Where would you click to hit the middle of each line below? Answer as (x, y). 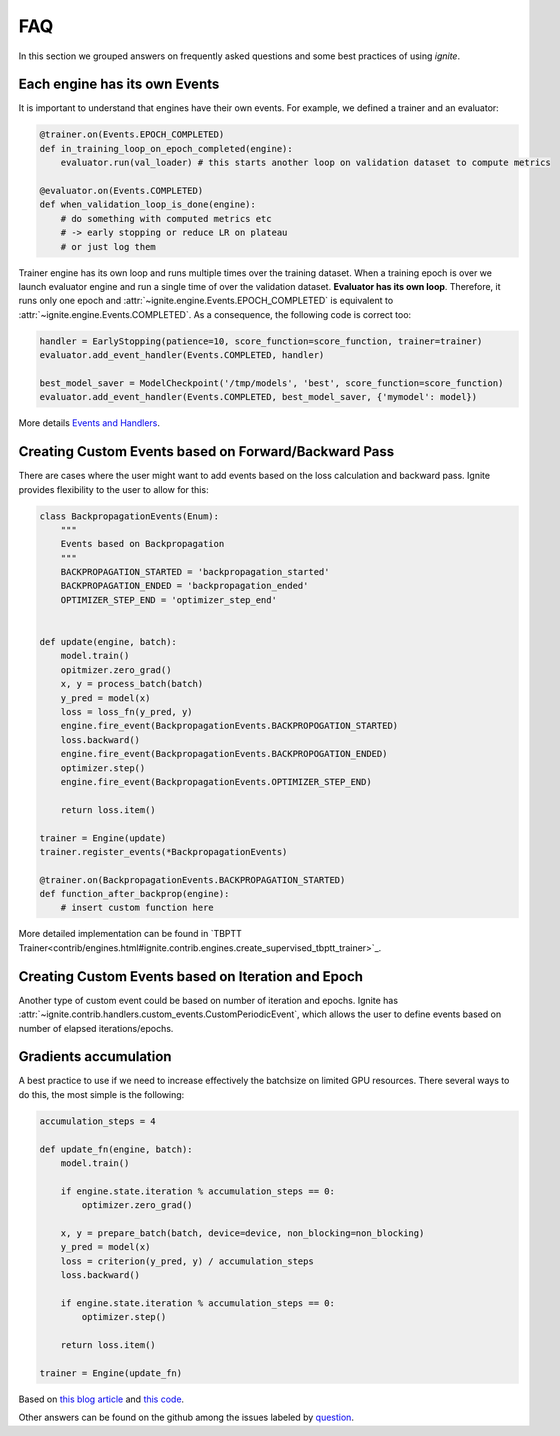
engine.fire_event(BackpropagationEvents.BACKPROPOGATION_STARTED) (229, 726)
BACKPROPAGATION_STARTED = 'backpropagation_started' (195, 572)
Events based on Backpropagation (142, 544)
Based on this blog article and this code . (101, 1399)
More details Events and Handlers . (89, 423)
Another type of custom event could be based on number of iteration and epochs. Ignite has (208, 1000)
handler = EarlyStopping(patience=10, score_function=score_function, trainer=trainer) (261, 341)
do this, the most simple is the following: (101, 1094)
